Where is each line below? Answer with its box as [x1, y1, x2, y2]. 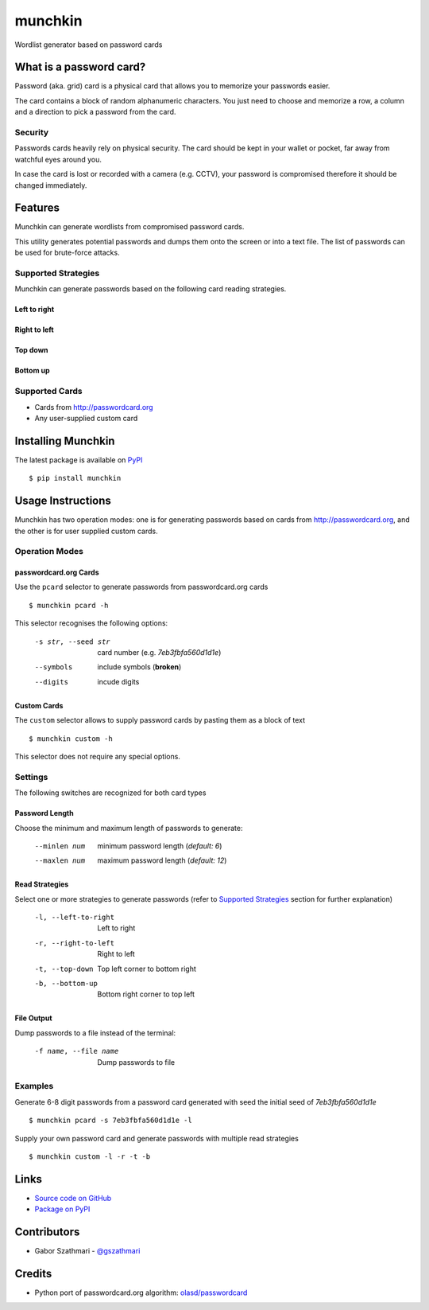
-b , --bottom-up [34, 979, 99, 988]
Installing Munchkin [14, 434, 115, 447]
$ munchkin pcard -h [29, 601, 109, 610]
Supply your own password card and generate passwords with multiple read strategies [14, 1133, 300, 1143]
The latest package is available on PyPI [14, 454, 143, 465]
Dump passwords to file [97, 1057, 175, 1066]
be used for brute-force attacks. [14, 248, 120, 258]
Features [14, 201, 60, 215]
